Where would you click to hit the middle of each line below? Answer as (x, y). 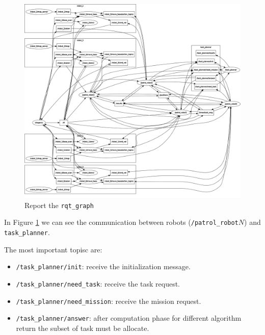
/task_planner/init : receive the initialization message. (103, 266)
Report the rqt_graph (59, 205)
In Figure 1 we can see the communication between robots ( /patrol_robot (121, 222)
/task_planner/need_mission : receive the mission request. (109, 301)
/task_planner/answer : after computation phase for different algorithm (129, 318)
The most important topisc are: (53, 249)
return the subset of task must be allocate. (83, 328)
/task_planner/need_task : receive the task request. (98, 283)
